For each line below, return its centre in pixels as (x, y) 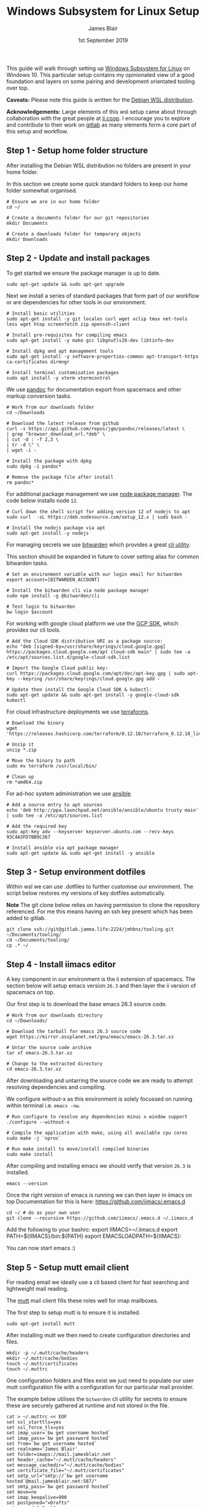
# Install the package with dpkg (49, 461)
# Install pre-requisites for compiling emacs (67, 335)
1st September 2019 (103, 40)
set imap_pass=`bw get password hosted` (59, 1438)
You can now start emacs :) (41, 1248)
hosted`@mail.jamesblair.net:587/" (52, 1481)
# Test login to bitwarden (41, 607)
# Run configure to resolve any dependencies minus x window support (97, 1117)
